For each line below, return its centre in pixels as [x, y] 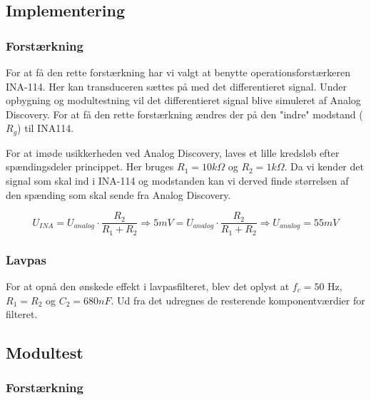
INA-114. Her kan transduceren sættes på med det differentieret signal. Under [177, 86]
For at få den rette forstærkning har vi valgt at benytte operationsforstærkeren [178, 72]
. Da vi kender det [324, 166]
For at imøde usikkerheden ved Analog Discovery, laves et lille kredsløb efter [173, 152]
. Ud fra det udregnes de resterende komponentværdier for [238, 300]
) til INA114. [46, 128]
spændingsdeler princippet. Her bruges [90, 166]
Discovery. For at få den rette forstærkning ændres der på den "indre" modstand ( [184, 114]
